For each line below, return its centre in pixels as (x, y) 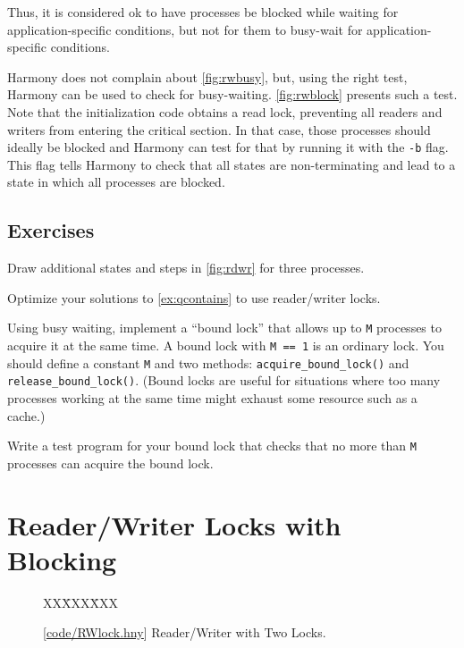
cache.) (26, 415)
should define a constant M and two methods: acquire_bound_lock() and (208, 362)
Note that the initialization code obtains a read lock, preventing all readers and (225, 111)
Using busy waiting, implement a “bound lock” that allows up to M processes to (224, 328)
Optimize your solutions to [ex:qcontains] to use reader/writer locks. (194, 297)
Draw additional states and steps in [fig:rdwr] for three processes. (186, 268)
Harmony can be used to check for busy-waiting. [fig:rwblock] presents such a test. (232, 94)
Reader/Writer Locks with (174, 524)
